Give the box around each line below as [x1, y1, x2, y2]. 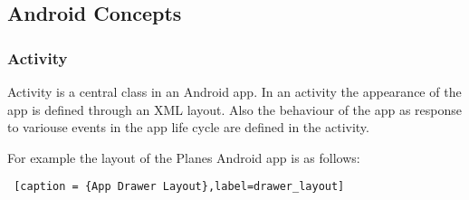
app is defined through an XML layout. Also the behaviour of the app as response [7, 100, 463, 119]
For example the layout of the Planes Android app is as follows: [7, 148, 360, 167]
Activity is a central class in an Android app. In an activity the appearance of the [7, 82, 462, 100]
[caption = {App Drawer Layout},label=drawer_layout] [14, 180, 345, 194]
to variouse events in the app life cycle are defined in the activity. [7, 118, 369, 137]
